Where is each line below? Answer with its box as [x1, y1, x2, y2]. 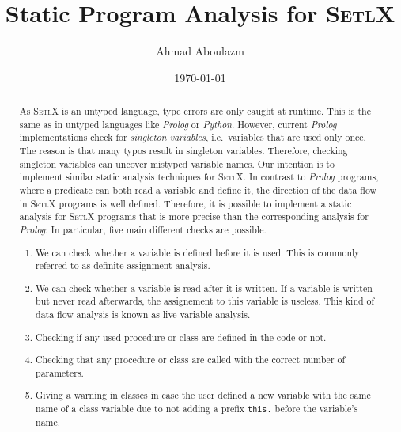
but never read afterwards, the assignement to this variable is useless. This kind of [36, 294, 375, 308]
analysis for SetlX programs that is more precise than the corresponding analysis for [19, 210, 369, 223]
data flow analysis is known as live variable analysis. [36, 308, 251, 321]
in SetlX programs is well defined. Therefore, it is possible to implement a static [19, 196, 352, 210]
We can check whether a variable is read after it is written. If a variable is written [36, 281, 373, 294]
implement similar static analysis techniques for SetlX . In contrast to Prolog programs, [19, 170, 379, 184]
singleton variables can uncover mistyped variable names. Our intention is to [19, 157, 335, 170]
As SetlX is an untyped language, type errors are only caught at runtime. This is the [19, 104, 371, 118]
